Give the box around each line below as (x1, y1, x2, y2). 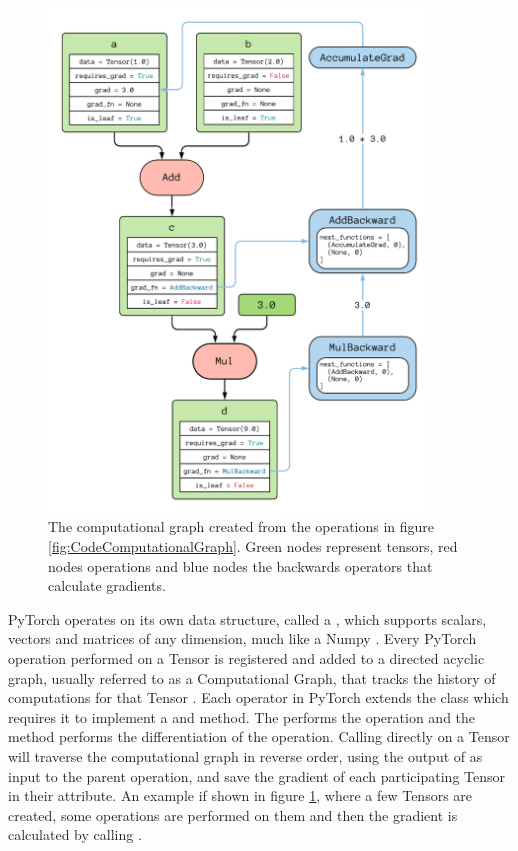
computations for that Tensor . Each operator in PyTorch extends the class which (8, 687, 509, 708)
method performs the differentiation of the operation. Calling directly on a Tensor (8, 726, 510, 747)
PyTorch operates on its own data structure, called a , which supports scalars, (8, 608, 487, 629)
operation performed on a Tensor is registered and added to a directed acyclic (8, 648, 485, 668)
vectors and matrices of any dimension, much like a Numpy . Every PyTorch (8, 628, 477, 649)
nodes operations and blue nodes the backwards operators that (48, 555, 433, 576)
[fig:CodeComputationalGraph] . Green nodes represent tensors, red (48, 536, 458, 557)
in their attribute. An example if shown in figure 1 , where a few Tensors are (8, 785, 473, 806)
